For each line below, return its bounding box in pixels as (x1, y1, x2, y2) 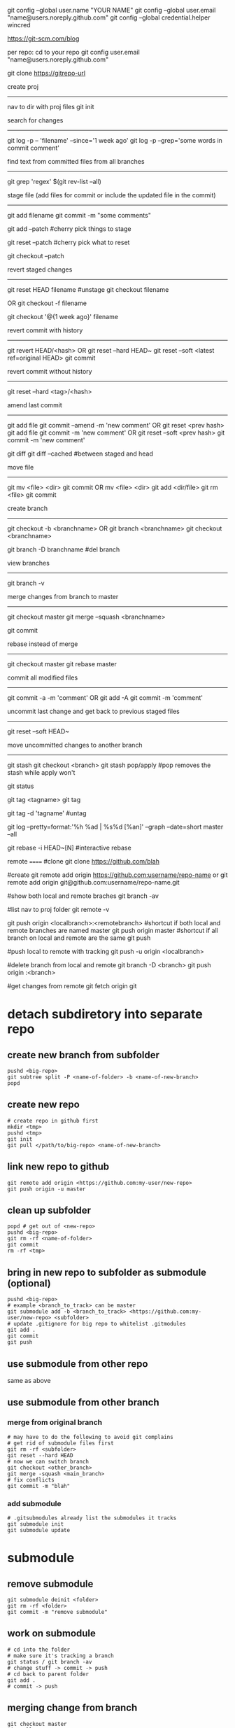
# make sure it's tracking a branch (7, 1652, 114, 1659)
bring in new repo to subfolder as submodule (7, 1266, 207, 1278)
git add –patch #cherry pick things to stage (7, 225, 131, 233)
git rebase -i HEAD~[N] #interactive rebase (7, 843, 131, 852)
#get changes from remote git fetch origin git (7, 982, 137, 990)
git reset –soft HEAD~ (7, 727, 70, 736)
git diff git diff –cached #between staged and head (7, 449, 154, 458)
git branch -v (7, 579, 45, 587)
